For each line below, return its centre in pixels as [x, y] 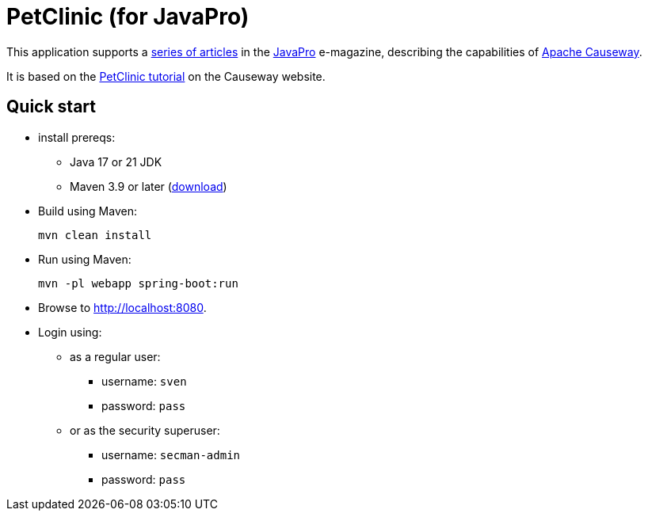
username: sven [144, 381]
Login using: [70, 332]
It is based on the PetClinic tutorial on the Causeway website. [166, 76]
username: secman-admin [171, 454]
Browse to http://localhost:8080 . [122, 307]
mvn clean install [95, 235]
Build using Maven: [88, 211]
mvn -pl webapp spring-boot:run [138, 283]
